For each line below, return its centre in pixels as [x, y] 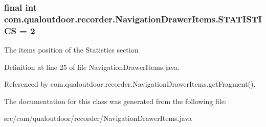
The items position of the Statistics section [71, 50]
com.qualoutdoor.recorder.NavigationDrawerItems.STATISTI [133, 19]
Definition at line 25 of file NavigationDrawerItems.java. [92, 67]
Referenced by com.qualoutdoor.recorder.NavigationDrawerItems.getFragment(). [130, 84]
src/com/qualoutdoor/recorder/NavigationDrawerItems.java [98, 118]
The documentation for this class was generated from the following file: [115, 101]
